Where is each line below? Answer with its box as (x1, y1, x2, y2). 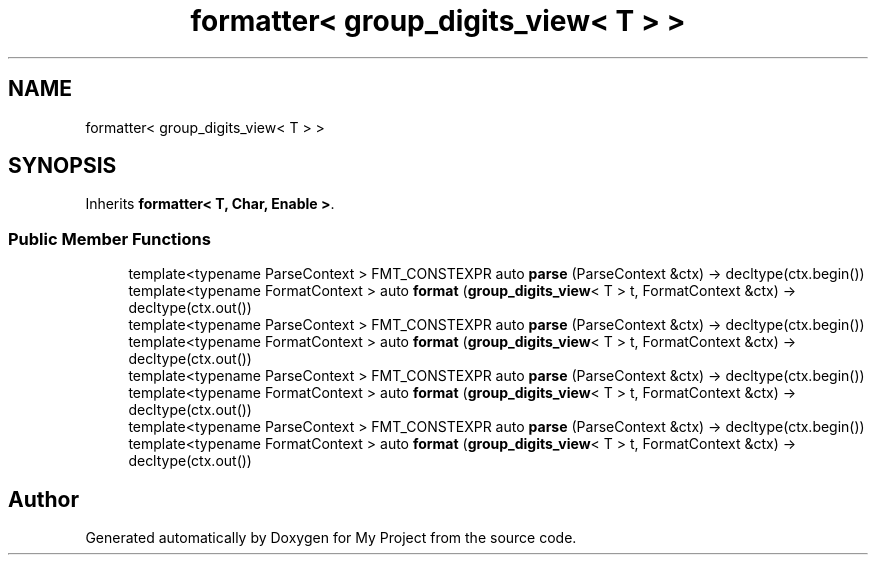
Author (8, 486, 79, 512)
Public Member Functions (8, 228, 211, 249)
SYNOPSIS (8, 153, 117, 179)
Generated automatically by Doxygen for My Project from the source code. (85, 529, 577, 547)
